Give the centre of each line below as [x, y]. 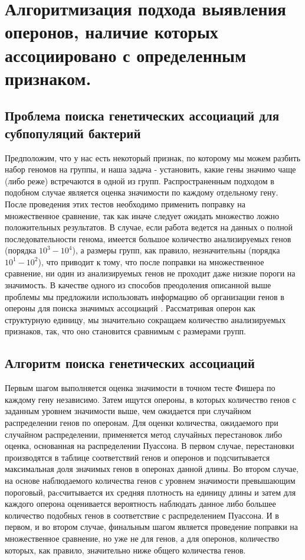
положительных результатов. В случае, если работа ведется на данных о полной [149, 227]
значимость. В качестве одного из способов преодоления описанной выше [138, 285]
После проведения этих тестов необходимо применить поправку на [125, 204]
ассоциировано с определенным [125, 55]
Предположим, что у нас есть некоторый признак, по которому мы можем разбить [153, 157]
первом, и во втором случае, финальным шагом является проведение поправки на [152, 527]
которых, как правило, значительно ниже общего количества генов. [125, 550]
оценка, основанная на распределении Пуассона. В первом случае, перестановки [150, 446]
